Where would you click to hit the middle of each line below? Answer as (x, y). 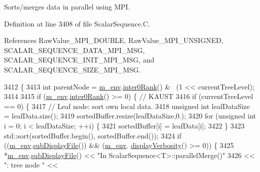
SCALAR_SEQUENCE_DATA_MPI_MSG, (75, 50)
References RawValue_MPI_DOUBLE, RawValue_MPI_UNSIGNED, (114, 40)
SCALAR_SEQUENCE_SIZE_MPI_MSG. (73, 69)
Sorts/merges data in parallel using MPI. (67, 6)
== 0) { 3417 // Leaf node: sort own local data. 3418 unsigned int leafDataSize (127, 106)
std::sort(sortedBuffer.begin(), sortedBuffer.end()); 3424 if (93, 135)
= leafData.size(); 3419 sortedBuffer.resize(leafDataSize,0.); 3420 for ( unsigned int (130, 116)
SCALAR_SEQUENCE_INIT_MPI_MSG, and (79, 60)
